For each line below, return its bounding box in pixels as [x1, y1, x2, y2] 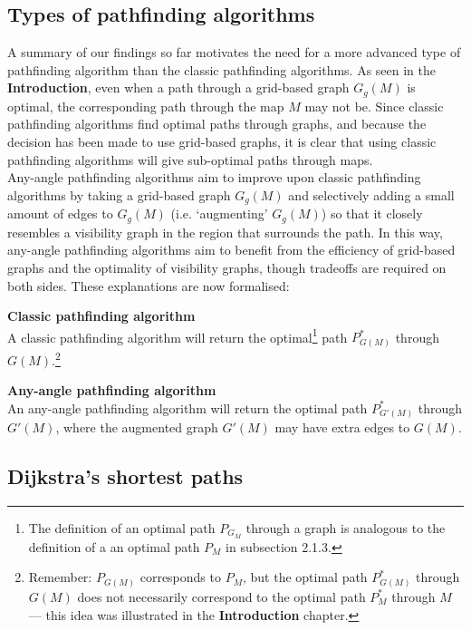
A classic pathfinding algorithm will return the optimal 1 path [7, 325, 348, 346]
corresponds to [139, 567, 221, 586]
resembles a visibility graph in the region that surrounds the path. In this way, [7, 222, 443, 241]
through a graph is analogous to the [245, 519, 446, 538]
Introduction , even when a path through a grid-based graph [7, 78, 350, 97]
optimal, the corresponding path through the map [7, 96, 284, 115]
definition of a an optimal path [28, 537, 200, 556]
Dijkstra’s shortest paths [7, 462, 244, 490]
